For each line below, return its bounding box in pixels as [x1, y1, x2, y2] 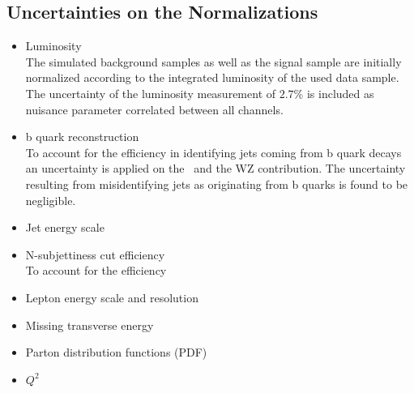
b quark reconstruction [25, 128, 139, 145]
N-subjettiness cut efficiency [25, 246, 165, 263]
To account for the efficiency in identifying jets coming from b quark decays [25, 143, 402, 160]
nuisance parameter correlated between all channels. [25, 100, 284, 117]
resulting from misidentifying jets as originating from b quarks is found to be [25, 175, 408, 192]
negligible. [25, 191, 76, 208]
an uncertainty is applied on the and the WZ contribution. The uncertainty [25, 160, 406, 177]
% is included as [293, 84, 374, 101]
